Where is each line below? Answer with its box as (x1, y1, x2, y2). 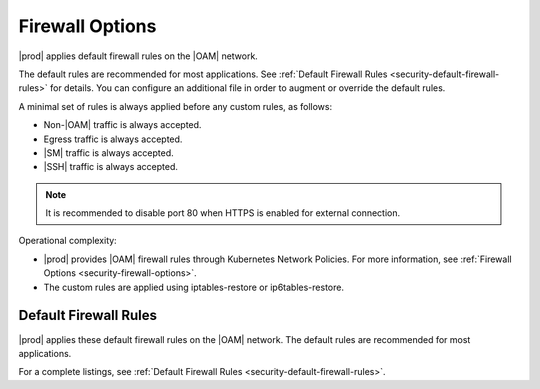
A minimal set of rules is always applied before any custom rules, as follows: (18, 100, 333, 112)
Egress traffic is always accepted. (43, 133, 183, 145)
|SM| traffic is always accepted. (43, 146, 174, 159)
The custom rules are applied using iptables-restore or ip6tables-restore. (43, 281, 345, 293)
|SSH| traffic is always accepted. (43, 161, 179, 173)
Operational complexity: (18, 235, 117, 247)
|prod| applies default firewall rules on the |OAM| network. (18, 50, 259, 62)
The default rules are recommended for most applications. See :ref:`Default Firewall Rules (18, 68, 388, 80)
